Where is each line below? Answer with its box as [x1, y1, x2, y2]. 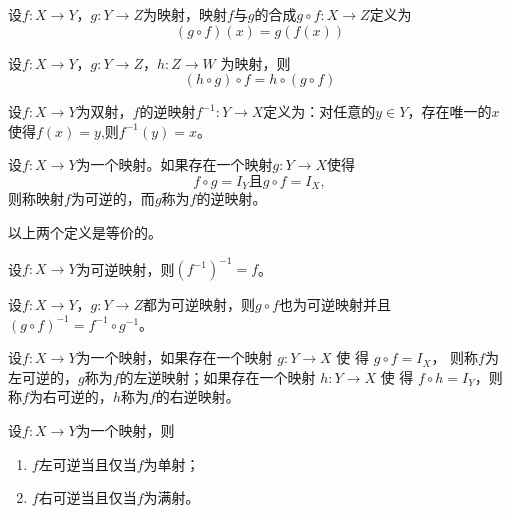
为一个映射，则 [76, 420, 175, 441]
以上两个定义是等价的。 [8, 222, 162, 243]
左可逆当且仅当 [38, 453, 137, 474]
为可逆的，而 [70, 188, 155, 209]
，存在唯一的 [407, 101, 492, 122]
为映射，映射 [142, 4, 227, 24]
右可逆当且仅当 [38, 487, 137, 508]
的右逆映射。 [155, 386, 240, 407]
